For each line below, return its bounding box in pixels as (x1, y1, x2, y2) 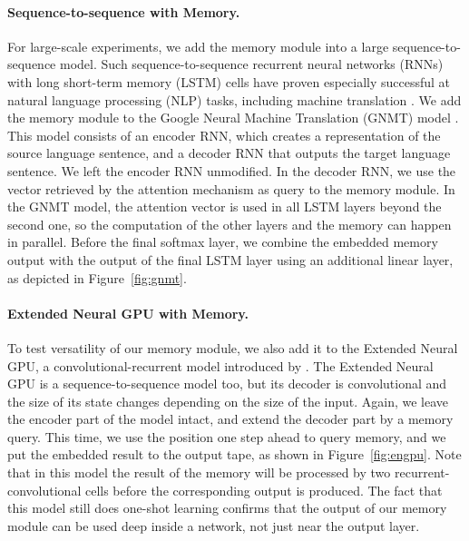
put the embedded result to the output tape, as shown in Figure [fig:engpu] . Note (7, 445, 462, 464)
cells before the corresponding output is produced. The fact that (84, 480, 443, 499)
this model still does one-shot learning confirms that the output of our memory (7, 498, 447, 517)
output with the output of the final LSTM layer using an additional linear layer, (7, 250, 454, 269)
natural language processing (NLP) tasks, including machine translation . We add (7, 90, 462, 109)
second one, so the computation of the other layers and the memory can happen (7, 214, 452, 233)
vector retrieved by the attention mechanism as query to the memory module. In (7, 179, 455, 198)
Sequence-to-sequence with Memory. (7, 2, 240, 21)
